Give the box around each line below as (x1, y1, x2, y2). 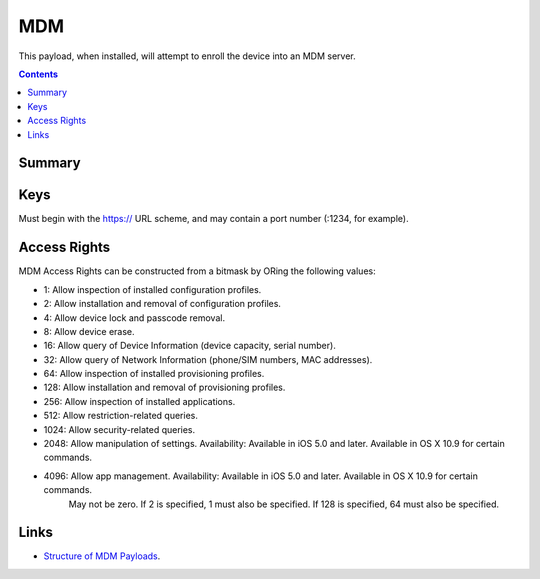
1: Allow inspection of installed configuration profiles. (43, 283, 262, 295)
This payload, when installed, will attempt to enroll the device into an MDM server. (18, 50, 356, 62)
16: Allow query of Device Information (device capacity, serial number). (43, 340, 337, 352)
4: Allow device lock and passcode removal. (43, 311, 225, 324)
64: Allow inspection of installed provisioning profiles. (43, 368, 265, 380)
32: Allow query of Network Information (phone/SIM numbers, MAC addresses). (43, 353, 373, 365)
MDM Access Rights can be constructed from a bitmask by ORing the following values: (18, 265, 376, 277)
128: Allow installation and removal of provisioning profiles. (43, 381, 286, 394)
